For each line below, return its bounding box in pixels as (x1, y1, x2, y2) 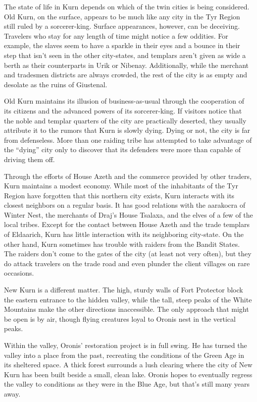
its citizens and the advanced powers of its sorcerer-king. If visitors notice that (4, 105, 242, 115)
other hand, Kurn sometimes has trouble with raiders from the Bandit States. (4, 238, 240, 249)
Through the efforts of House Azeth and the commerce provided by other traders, (4, 171, 252, 181)
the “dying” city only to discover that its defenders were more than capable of (4, 144, 241, 155)
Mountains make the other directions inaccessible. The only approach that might (4, 304, 249, 314)
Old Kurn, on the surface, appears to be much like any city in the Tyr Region (4, 11, 240, 21)
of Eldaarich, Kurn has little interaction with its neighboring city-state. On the (4, 229, 244, 239)
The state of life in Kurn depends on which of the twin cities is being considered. (4, 1, 250, 11)
